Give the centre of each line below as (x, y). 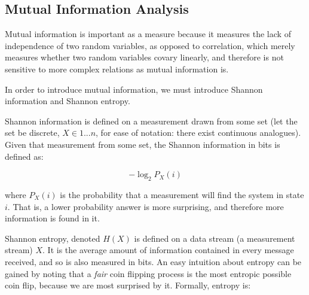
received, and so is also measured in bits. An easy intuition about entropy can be (153, 261)
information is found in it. (52, 218)
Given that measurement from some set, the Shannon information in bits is (143, 144)
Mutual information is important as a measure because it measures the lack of (148, 34)
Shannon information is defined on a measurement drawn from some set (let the (151, 121)
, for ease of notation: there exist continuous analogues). (198, 133)
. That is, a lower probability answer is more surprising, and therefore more (146, 206)
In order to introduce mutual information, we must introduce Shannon (134, 89)
